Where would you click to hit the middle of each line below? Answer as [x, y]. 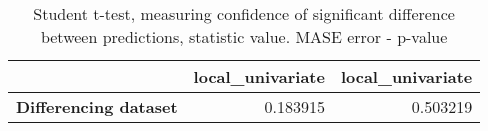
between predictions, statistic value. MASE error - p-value [244, 36]
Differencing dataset [97, 106]
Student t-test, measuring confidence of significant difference [244, 13]
